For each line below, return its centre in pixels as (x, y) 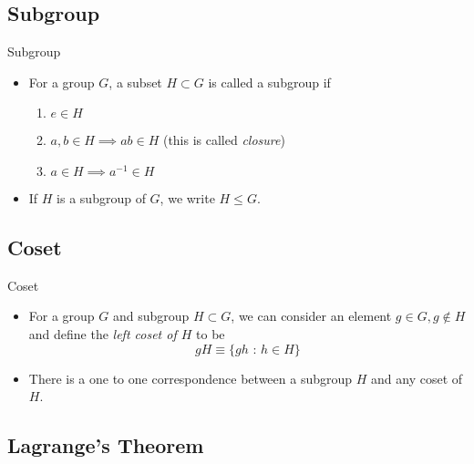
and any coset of (417, 378)
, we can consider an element (311, 316)
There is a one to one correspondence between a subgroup (191, 378)
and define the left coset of (103, 333)
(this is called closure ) (224, 140)
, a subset (135, 82)
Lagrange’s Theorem (106, 445)
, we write (187, 197)
